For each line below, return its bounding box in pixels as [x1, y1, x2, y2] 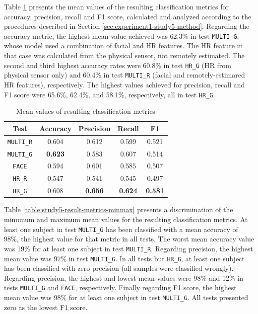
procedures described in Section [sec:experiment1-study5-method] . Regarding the [4, 21, 250, 31]
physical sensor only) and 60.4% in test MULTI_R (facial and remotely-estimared [4, 70, 245, 80]
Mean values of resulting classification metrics [16, 106, 155, 116]
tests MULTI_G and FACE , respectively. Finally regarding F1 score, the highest [4, 282, 237, 293]
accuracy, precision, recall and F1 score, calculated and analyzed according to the [4, 11, 252, 21]
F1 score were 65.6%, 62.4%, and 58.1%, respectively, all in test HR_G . [4, 89, 215, 99]
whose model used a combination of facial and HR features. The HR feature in [4, 40, 243, 51]
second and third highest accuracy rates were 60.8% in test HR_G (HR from [4, 60, 231, 70]
